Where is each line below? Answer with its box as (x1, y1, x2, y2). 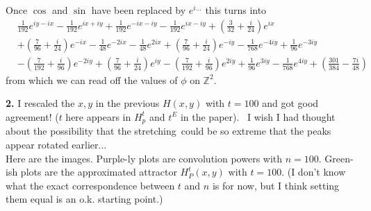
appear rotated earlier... (6, 137, 107, 151)
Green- (324, 151, 354, 165)
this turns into (205, 3, 267, 17)
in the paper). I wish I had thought (180, 109, 336, 124)
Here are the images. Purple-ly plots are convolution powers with (6, 151, 283, 165)
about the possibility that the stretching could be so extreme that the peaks (6, 124, 331, 138)
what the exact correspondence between (6, 178, 175, 192)
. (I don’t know (281, 164, 346, 179)
